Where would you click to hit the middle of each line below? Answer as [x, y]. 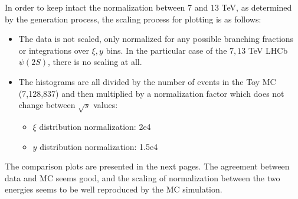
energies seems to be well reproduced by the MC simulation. [114, 189]
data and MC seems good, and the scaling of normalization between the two [143, 177]
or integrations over [54, 50]
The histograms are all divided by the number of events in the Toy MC [147, 81]
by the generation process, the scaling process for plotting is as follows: [133, 19]
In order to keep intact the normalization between [95, 7]
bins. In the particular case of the [166, 50]
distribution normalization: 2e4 [95, 126]
